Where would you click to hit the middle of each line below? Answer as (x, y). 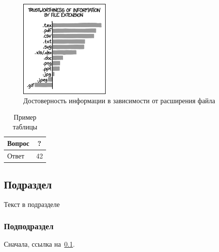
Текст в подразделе (32, 204)
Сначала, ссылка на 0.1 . (39, 244)
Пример (25, 117)
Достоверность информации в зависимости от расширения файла (119, 101)
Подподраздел (29, 226)
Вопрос (18, 143)
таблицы (25, 126)
